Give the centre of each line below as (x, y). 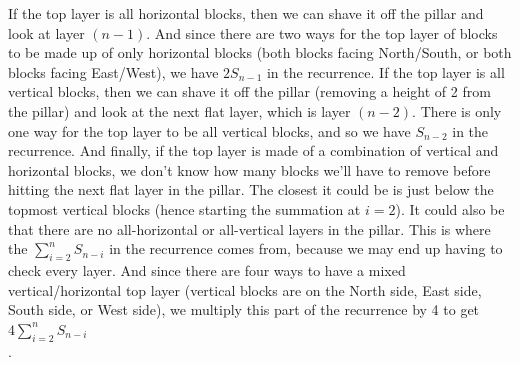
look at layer (46, 32)
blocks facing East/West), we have (113, 71)
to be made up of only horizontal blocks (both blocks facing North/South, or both (260, 52)
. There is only (457, 110)
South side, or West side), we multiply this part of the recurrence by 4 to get (244, 309)
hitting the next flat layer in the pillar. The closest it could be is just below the (251, 189)
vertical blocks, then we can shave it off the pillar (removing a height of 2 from (249, 91)
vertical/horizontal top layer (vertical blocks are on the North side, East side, (245, 289)
